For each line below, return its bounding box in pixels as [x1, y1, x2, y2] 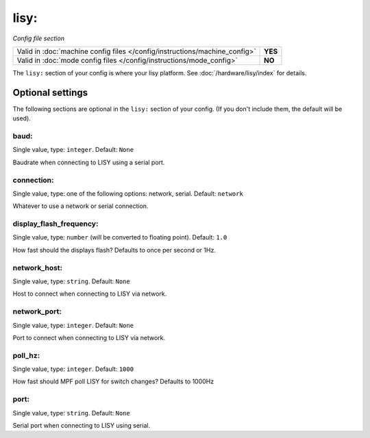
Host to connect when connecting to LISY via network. [12, 289, 167, 298]
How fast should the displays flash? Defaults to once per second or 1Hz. [12, 246, 216, 254]
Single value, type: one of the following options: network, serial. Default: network [12, 189, 243, 198]
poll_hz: [12, 350, 40, 360]
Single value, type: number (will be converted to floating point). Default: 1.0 [12, 233, 227, 242]
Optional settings [12, 86, 88, 99]
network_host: [12, 263, 63, 272]
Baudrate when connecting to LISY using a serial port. [12, 158, 165, 166]
